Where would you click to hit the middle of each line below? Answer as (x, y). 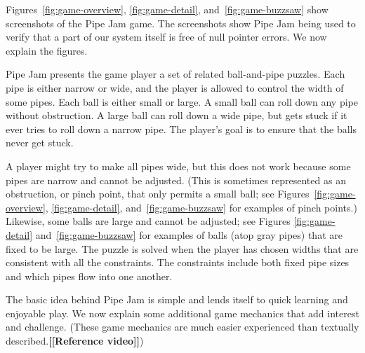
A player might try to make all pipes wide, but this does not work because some (178, 166)
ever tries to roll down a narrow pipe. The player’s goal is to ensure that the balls (181, 129)
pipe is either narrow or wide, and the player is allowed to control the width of (175, 87)
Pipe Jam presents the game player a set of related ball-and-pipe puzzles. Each (175, 74)
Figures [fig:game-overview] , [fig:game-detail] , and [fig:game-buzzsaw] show (167, 9)
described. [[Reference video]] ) (75, 341)
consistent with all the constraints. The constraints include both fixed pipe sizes (178, 262)
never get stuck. (40, 143)
